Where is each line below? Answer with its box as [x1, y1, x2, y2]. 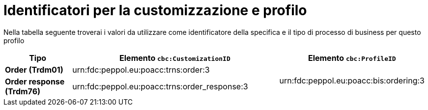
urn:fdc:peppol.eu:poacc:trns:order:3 [72, 64, 210, 75]
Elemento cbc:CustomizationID [119, 53, 230, 63]
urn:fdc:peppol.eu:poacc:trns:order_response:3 [72, 81, 248, 91]
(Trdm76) [5, 86, 41, 96]
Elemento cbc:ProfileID [308, 53, 396, 63]
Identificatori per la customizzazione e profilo [3, 2, 307, 19]
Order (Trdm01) [5, 64, 63, 75]
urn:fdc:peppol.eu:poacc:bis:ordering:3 [279, 75, 425, 85]
